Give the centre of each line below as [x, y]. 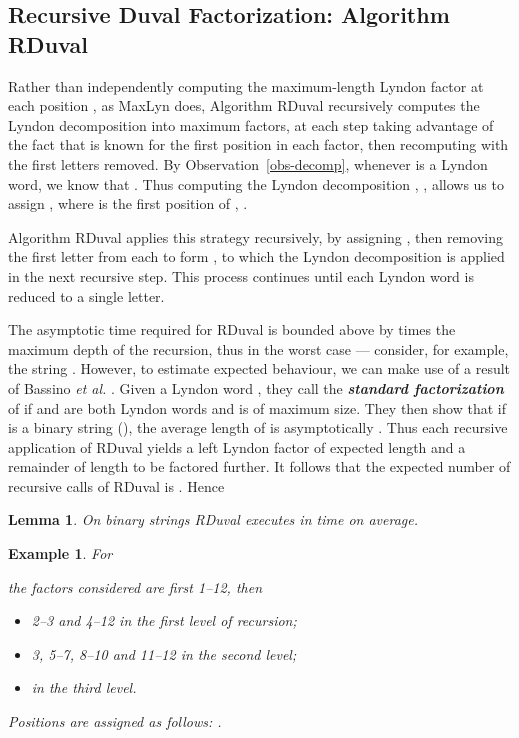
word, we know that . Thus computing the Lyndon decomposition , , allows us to [256, 183]
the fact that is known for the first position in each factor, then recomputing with [258, 144]
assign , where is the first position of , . [128, 203]
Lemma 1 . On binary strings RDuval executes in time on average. [213, 519]
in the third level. [84, 687]
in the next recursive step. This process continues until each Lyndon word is [241, 275]
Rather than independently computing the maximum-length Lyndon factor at [246, 85]
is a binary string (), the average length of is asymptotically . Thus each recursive [258, 427]
